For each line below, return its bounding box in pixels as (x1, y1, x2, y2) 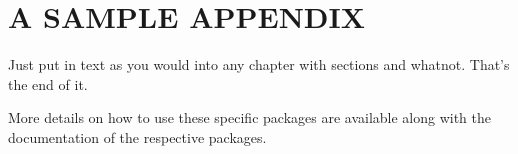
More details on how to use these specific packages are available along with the (8, 107, 492, 128)
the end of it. (8, 73, 88, 94)
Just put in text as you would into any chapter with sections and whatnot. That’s (8, 54, 510, 75)
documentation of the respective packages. (8, 126, 267, 147)
